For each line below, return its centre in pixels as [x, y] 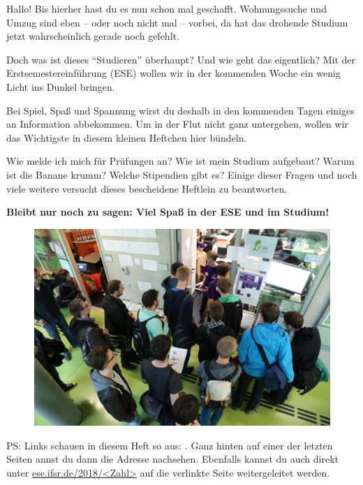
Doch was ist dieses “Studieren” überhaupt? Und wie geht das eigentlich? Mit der [181, 59]
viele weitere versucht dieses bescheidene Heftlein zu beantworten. [147, 188]
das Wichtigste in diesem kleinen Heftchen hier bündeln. [127, 137]
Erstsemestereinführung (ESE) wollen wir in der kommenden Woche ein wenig [173, 73]
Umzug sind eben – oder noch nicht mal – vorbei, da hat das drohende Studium [177, 22]
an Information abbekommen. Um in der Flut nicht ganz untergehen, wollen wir [177, 124]
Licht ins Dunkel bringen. [61, 86]
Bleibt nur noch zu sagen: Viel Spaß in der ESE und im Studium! [168, 212]
